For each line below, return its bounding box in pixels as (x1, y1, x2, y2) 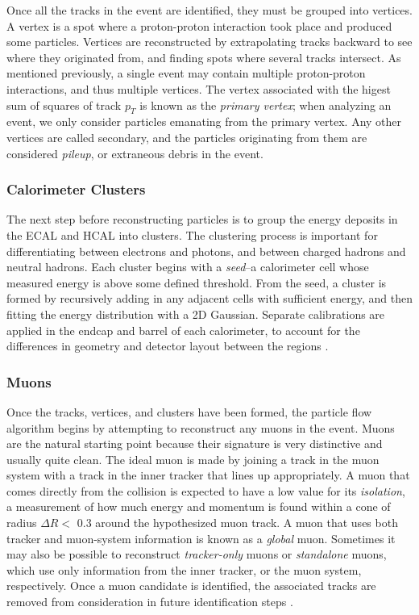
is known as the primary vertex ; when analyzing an (139, 96, 392, 113)
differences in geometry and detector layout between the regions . (6, 337, 329, 354)
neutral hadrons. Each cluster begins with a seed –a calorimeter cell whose (6, 258, 369, 275)
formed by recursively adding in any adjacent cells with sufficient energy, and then (6, 290, 413, 307)
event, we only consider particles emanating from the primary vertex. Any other (6, 113, 402, 130)
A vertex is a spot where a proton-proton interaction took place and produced (6, 17, 392, 34)
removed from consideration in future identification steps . (6, 593, 293, 610)
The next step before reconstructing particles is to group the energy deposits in (6, 211, 398, 228)
